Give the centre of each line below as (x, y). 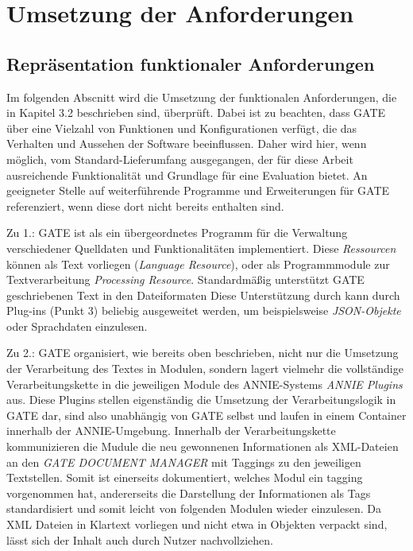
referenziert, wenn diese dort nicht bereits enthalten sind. (145, 206)
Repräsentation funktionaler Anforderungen (191, 63)
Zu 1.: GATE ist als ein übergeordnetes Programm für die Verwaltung (177, 233)
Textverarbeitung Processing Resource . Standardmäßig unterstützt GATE (185, 279)
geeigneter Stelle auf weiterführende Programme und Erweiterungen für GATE (198, 190)
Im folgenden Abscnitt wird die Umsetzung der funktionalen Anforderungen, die (202, 97)
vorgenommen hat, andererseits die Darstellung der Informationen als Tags (189, 493)
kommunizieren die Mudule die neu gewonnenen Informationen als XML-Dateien (203, 446)
